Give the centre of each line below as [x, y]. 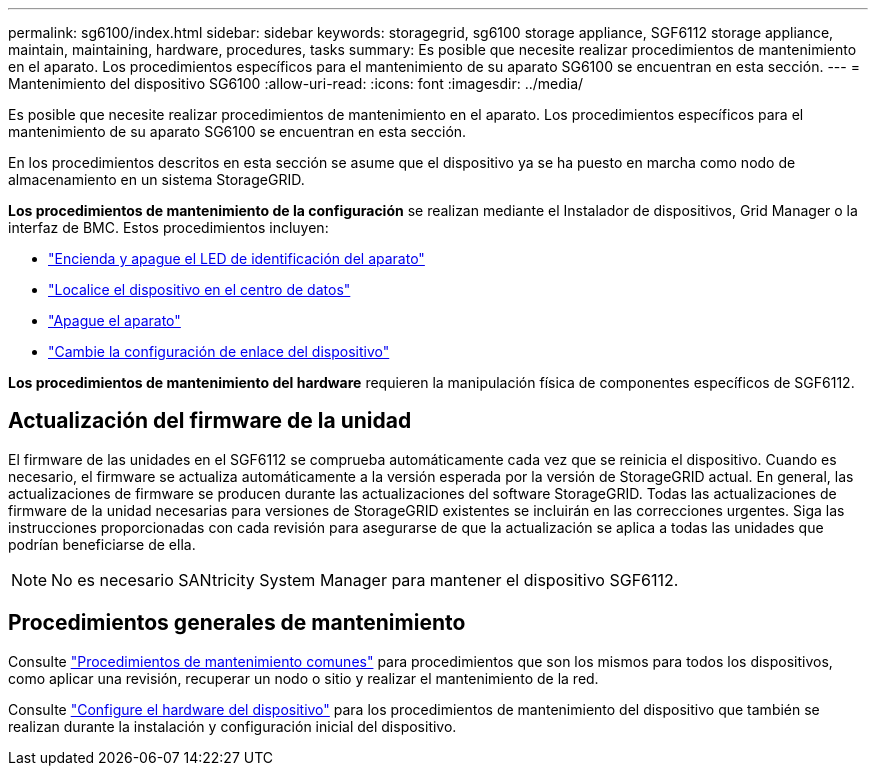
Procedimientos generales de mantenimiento [237, 623]
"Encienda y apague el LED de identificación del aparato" [236, 258]
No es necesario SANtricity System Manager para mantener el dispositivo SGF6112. [365, 579]
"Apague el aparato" [114, 320]
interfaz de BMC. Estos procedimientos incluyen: [168, 227]
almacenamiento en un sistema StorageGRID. [156, 179]
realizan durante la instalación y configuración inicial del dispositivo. [232, 726]
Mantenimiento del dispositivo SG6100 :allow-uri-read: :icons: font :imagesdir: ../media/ [296, 83]
